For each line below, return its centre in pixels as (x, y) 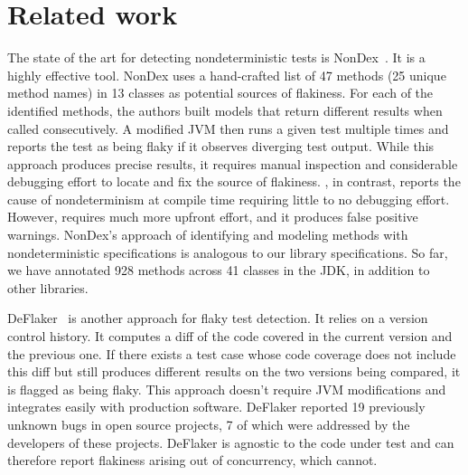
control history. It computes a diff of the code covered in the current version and (230, 336)
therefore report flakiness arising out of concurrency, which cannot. (192, 460)
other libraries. (48, 287)
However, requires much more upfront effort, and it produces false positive (213, 217)
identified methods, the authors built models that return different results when (225, 110)
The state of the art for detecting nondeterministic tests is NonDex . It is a (216, 57)
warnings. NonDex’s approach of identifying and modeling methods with (208, 235)
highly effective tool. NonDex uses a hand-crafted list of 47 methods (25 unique (227, 75)
